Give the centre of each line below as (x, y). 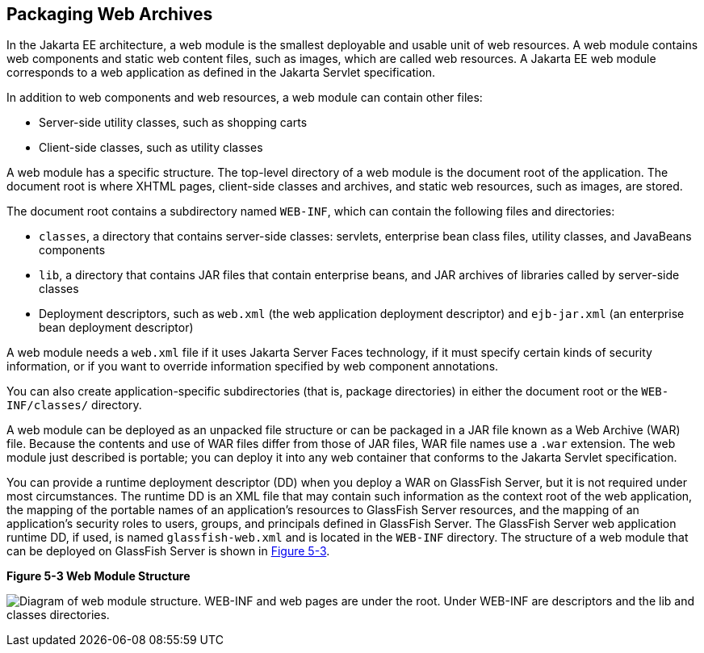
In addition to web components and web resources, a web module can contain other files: (245, 98)
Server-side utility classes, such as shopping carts (173, 123)
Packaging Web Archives (110, 14)
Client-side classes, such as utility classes (151, 148)
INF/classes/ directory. (74, 405)
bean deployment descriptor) (116, 328)
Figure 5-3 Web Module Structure (98, 576)
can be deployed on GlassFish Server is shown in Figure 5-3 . (168, 551)
